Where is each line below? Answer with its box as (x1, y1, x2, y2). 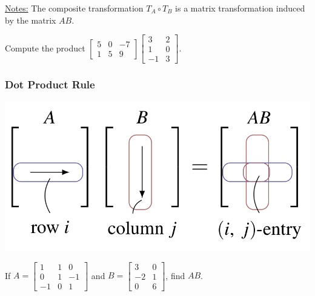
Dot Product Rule (5, 77, 95, 92)
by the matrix (5, 13, 56, 26)
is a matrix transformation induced (175, 2, 305, 14)
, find (165, 269, 185, 281)
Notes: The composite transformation (5, 2, 144, 14)
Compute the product (5, 41, 85, 54)
